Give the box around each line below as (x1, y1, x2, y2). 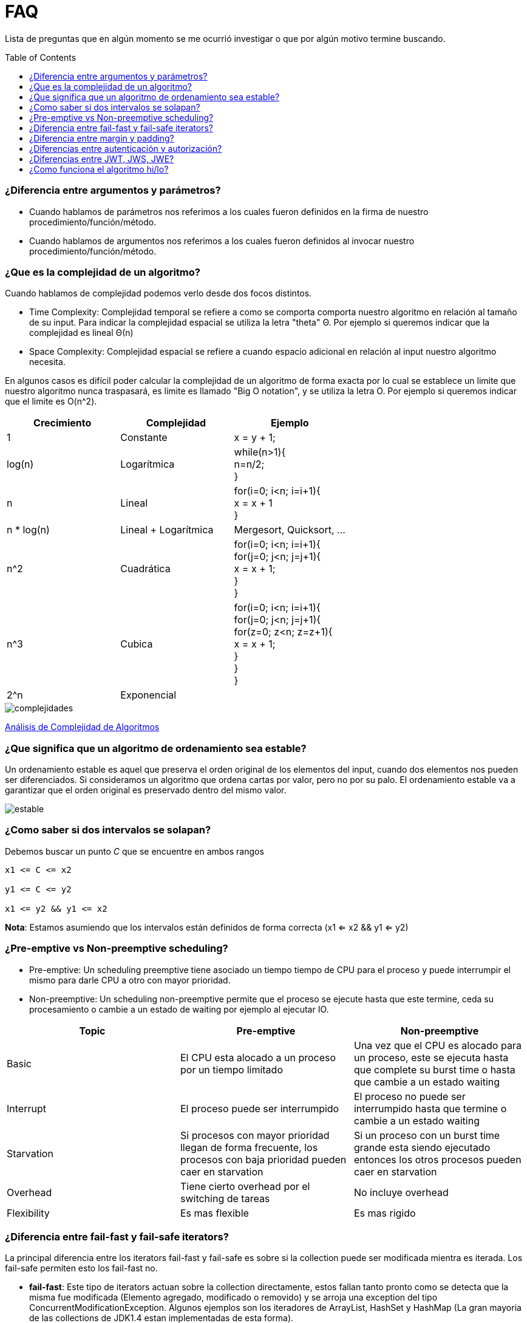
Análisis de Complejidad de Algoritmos (5, 722, 160, 733)
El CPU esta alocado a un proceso (180, 1051, 336, 1064)
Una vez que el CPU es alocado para (353, 1039, 522, 1051)
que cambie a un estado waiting (353, 1075, 500, 1088)
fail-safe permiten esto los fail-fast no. (5, 1263, 158, 1274)
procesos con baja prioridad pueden (180, 1153, 347, 1166)
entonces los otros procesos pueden (353, 1153, 522, 1166)
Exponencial (120, 689, 177, 702)
